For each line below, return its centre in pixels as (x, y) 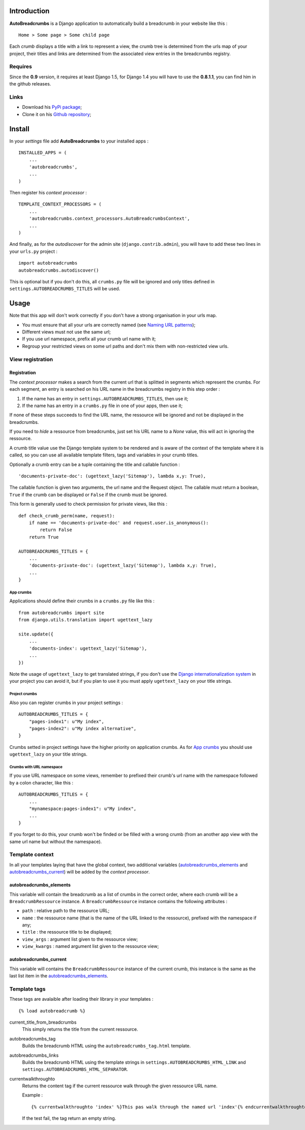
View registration (31, 359)
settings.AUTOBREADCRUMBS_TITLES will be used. (65, 289)
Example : (33, 1095)
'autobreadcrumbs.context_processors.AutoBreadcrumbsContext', (109, 219)
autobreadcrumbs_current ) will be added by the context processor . (80, 872)
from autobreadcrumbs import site (61, 613)
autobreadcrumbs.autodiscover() (59, 270)
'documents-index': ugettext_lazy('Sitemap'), (88, 648)
